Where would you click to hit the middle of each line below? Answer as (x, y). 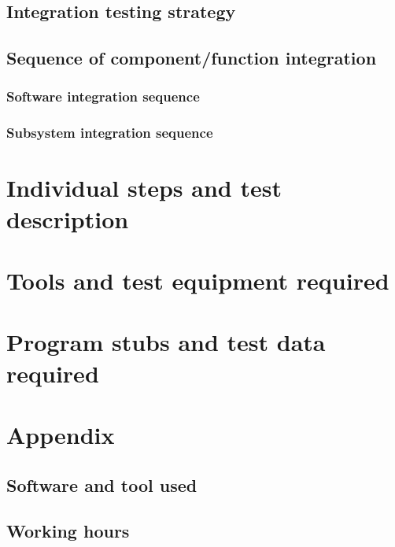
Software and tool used (102, 484)
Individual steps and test (144, 188)
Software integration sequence (103, 96)
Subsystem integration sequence (110, 133)
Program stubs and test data (166, 342)
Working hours (68, 531)
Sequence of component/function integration (192, 58)
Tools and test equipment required (198, 280)
